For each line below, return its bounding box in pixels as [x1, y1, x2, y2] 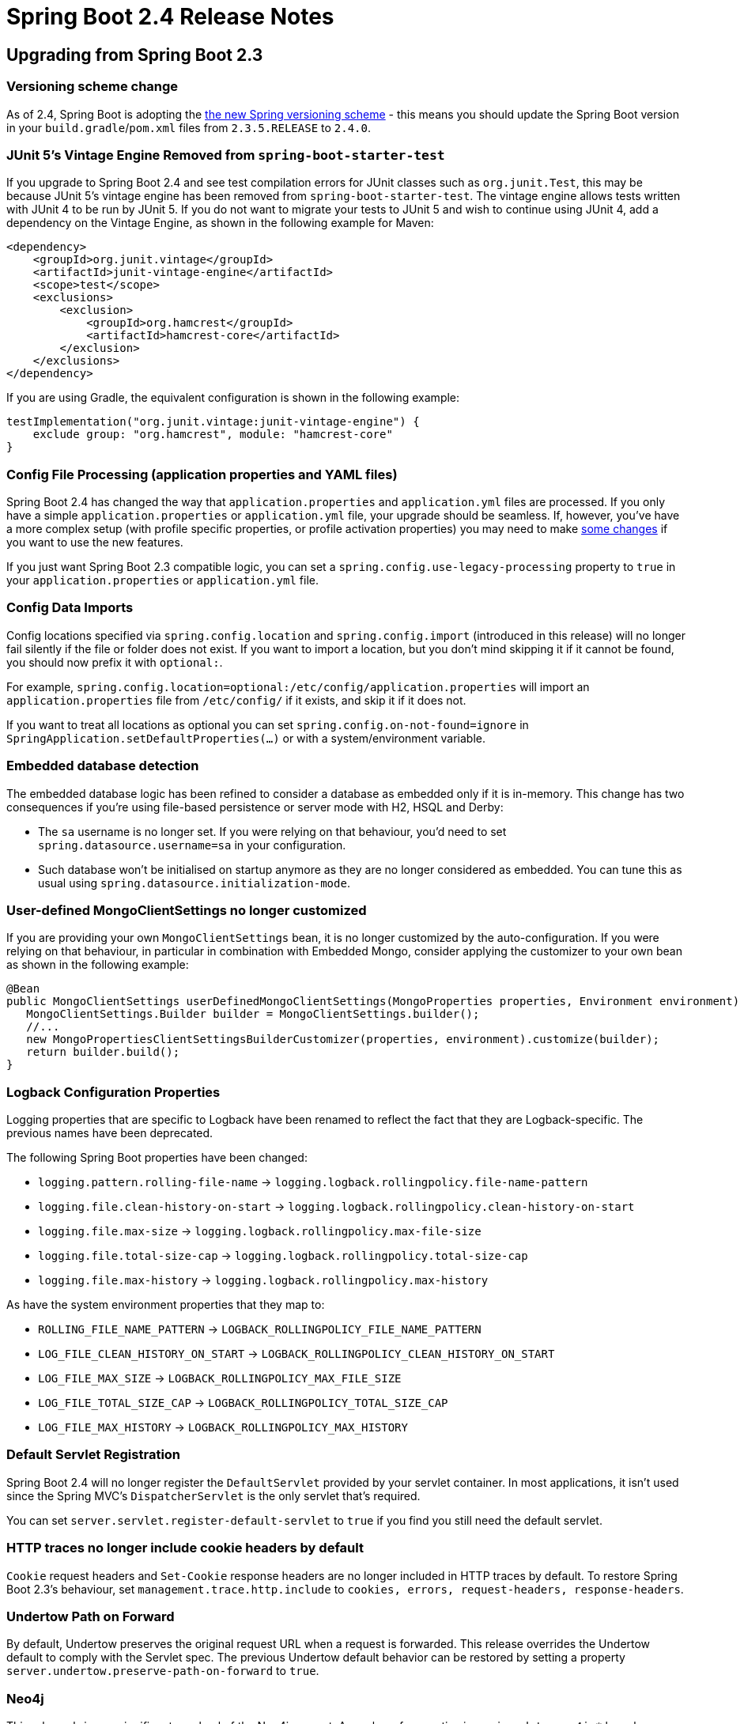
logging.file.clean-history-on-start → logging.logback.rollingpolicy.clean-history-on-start [38, 1200, 635, 1214]
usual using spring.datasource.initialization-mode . [38, 875, 350, 890]
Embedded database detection [6, 758, 199, 774]
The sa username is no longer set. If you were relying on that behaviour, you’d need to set [38, 824, 507, 838]
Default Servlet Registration [6, 1446, 181, 1463]
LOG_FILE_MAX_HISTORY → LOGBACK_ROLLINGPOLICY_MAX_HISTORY [38, 1420, 408, 1435]
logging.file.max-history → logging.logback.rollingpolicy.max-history [38, 1273, 489, 1287]
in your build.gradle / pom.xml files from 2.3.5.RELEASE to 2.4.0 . [6, 120, 372, 134]
